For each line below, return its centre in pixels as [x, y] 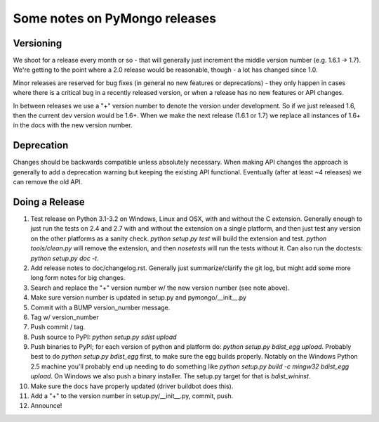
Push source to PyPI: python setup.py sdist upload [104, 337]
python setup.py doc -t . [65, 258]
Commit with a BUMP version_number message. [100, 307]
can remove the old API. [48, 182]
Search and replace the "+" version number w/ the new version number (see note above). [160, 288]
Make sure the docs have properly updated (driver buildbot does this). [132, 386]
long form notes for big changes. [78, 278]
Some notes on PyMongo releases [115, 18]
